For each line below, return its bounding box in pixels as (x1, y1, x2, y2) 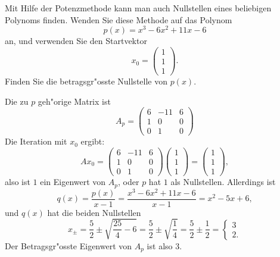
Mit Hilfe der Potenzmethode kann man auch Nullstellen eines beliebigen (5, 2, 272, 14)
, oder (118, 175, 139, 188)
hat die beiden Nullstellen (47, 206, 141, 218)
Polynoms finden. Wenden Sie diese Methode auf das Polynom (5, 13, 232, 26)
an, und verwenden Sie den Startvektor (5, 35, 147, 47)
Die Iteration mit (5, 135, 67, 148)
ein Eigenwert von (40, 175, 106, 188)
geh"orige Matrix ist (38, 95, 111, 107)
